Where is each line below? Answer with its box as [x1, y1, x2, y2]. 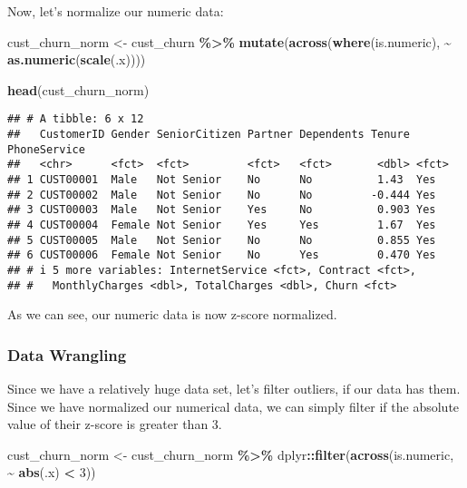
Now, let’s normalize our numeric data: [7, 2, 224, 20]
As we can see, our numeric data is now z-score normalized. [7, 305, 337, 324]
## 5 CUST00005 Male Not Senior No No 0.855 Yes [7, 233, 436, 247]
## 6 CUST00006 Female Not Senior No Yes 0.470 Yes [7, 249, 436, 262]
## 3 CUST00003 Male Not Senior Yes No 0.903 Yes [7, 203, 436, 217]
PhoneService [7, 142, 85, 156]
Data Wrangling [7, 343, 127, 366]
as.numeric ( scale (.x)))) [7, 50, 146, 69]
